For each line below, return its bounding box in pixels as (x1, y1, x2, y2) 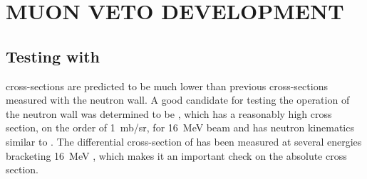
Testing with (6, 45, 100, 67)
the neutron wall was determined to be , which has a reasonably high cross (6, 106, 332, 121)
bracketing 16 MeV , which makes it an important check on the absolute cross (6, 148, 347, 163)
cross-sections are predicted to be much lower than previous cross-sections (6, 78, 328, 93)
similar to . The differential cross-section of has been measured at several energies (6, 134, 362, 148)
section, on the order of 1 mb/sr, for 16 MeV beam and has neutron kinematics (6, 120, 354, 135)
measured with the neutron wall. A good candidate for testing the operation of (6, 92, 350, 107)
